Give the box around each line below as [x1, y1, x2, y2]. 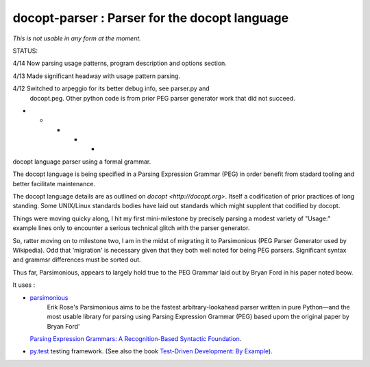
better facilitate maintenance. [12, 179, 96, 188]
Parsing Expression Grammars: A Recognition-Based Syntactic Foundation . [29, 335, 242, 343]
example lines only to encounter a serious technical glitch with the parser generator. [12, 224, 250, 232]
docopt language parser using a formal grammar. [12, 157, 151, 166]
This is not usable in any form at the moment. [12, 34, 142, 42]
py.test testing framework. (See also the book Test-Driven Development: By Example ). [29, 347, 273, 355]
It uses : [12, 281, 36, 289]
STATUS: [12, 47, 38, 55]
